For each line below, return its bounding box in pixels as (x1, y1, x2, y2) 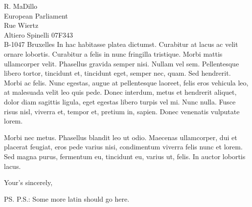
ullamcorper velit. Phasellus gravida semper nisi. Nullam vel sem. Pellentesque (4, 58, 239, 68)
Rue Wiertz (4, 20, 39, 30)
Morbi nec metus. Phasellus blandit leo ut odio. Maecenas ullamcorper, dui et (4, 132, 237, 142)
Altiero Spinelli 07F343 (4, 29, 73, 40)
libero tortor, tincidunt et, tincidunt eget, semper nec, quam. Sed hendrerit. (4, 68, 231, 78)
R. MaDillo (4, 1, 38, 11)
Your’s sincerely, (4, 177, 53, 187)
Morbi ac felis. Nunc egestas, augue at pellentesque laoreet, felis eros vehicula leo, (4, 77, 249, 87)
